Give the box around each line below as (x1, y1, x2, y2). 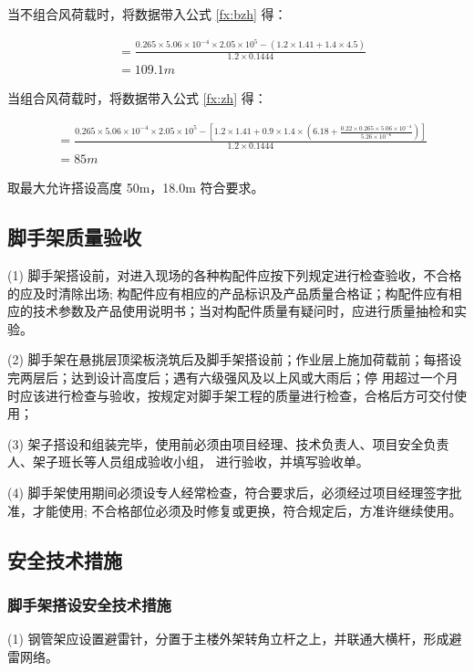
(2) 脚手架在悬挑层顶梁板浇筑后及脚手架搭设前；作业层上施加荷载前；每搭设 (7, 350, 462, 369)
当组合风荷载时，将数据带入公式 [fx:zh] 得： (7, 89, 267, 108)
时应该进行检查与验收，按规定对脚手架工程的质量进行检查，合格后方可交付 (7, 385, 454, 404)
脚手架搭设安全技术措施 (7, 593, 171, 615)
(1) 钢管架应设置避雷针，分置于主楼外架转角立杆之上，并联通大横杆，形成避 (7, 629, 462, 648)
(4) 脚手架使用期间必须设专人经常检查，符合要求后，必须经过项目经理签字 (7, 482, 449, 501)
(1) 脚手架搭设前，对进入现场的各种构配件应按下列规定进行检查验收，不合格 (7, 266, 462, 285)
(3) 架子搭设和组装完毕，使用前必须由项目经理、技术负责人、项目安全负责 (7, 434, 449, 453)
